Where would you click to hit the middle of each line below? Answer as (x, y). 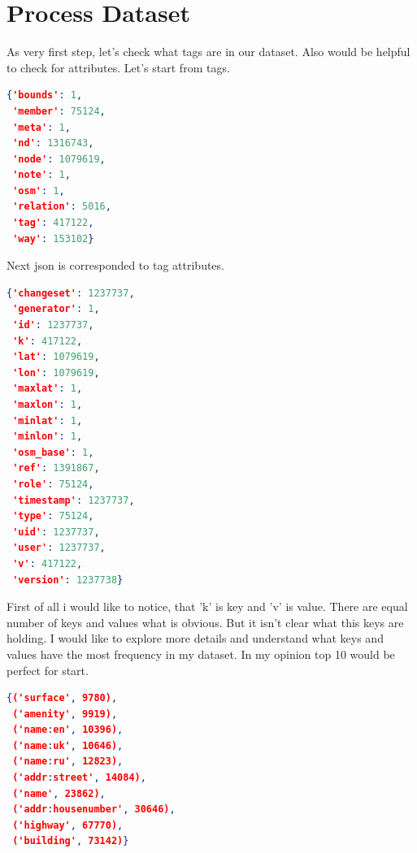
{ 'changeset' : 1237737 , (71, 293)
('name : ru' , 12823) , (68, 762)
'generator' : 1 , (56, 309)
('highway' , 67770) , (68, 825)
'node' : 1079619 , (59, 159)
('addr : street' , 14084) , (79, 778)
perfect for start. (48, 670)
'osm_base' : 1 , (53, 452)
